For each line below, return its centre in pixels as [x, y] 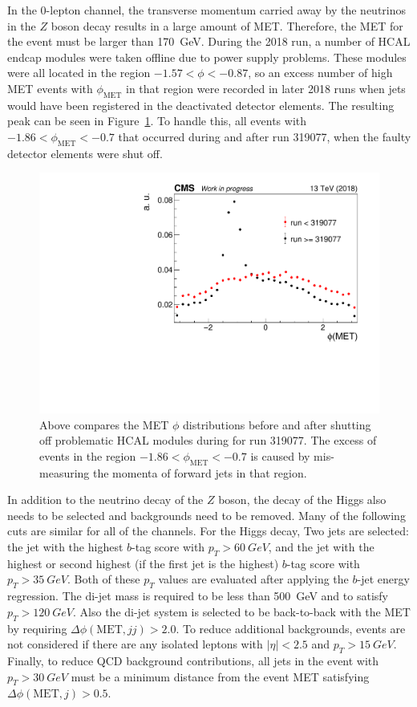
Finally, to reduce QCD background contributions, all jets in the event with [193, 660]
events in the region [88, 455]
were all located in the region [79, 73]
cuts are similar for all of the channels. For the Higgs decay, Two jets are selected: [208, 531]
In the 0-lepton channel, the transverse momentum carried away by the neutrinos [207, 10]
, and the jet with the [321, 546]
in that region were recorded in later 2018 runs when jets [266, 88]
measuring [65, 472]
